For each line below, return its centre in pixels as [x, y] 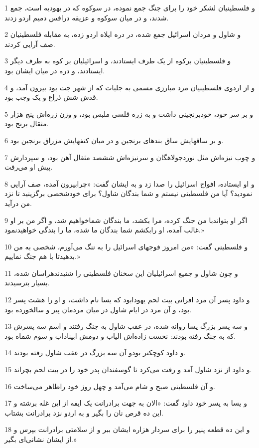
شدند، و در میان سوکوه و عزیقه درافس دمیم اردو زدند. [87, 17]
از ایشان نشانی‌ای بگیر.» [41, 439]
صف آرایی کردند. [30, 44]
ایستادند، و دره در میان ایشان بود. [55, 70]
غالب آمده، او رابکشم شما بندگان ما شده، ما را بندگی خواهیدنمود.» [104, 230]
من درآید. [18, 203]
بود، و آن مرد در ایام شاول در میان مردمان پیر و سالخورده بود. [98, 309]
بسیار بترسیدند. [27, 283]
